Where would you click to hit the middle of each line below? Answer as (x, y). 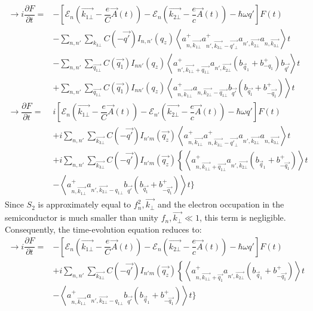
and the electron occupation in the (221, 204)
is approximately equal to (85, 204)
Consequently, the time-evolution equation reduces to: (103, 229)
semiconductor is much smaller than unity (82, 217)
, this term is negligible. (243, 217)
